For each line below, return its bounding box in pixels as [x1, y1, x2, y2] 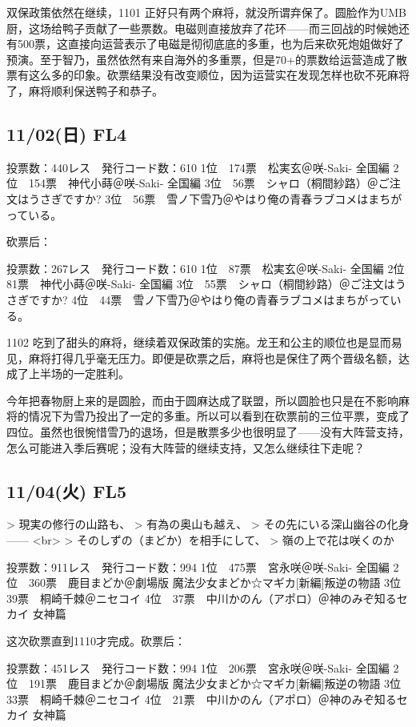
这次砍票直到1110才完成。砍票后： [6, 633, 186, 649]
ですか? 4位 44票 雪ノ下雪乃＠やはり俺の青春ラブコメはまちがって [28, 291, 390, 307]
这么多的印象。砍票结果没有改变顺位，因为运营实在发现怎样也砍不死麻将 [28, 66, 410, 83]
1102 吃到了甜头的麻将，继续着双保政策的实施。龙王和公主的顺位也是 [6, 334, 369, 351]
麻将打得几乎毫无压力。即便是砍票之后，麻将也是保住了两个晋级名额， [28, 349, 398, 366]
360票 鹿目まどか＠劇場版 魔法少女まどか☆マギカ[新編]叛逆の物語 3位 [28, 574, 402, 591]
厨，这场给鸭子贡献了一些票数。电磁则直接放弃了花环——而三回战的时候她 [6, 19, 398, 36]
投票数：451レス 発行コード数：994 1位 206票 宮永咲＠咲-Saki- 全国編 [6, 659, 390, 676]
